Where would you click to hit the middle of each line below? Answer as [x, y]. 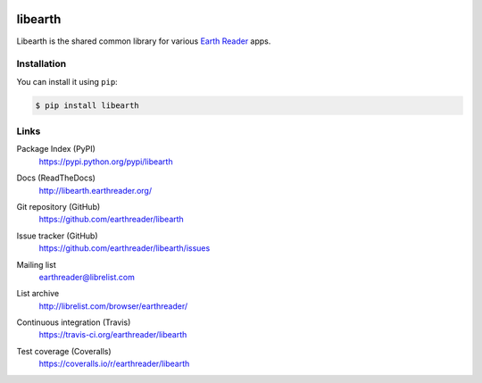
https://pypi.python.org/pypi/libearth [106, 162]
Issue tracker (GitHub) [57, 236]
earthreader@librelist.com [87, 277]
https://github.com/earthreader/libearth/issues [125, 248]
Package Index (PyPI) [56, 149]
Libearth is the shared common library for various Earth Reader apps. [144, 41]
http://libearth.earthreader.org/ [95, 190]
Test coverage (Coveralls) [64, 351]
